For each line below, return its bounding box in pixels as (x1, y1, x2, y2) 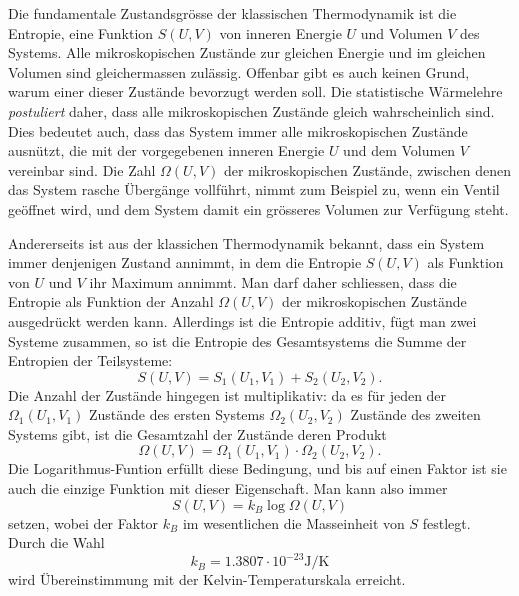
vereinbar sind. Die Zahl (8, 159, 156, 180)
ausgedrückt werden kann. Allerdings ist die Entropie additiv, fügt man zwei (8, 310, 477, 331)
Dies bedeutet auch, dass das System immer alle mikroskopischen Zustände (8, 120, 468, 141)
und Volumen (360, 22, 443, 43)
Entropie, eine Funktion (8, 22, 154, 43)
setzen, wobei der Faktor (8, 512, 159, 533)
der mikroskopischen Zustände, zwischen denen (223, 159, 511, 180)
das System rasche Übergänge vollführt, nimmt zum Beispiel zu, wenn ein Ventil (8, 179, 500, 200)
